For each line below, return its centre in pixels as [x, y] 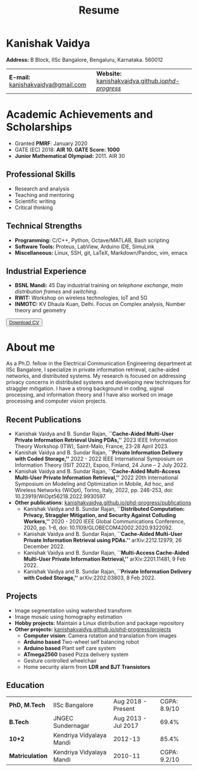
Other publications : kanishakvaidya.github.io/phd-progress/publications [103, 503]
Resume [99, 10]
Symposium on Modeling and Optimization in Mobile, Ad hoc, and [94, 484]
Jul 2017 [126, 726]
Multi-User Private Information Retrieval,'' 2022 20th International [96, 477]
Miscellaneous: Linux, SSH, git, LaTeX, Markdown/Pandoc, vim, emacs [101, 253]
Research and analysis [42, 189]
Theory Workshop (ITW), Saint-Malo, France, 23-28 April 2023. [92, 446]
